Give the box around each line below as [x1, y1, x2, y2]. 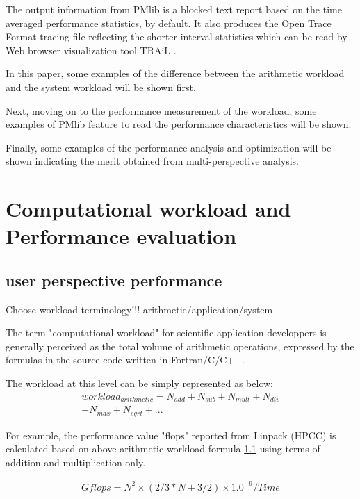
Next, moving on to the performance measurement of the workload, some [6, 103, 317, 117]
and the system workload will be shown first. [6, 79, 196, 94]
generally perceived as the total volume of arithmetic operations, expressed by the [6, 338, 354, 353]
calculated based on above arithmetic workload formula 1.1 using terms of [6, 441, 320, 456]
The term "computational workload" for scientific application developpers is [6, 325, 327, 340]
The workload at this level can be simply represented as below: [6, 376, 273, 391]
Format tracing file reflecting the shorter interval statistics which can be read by [6, 29, 347, 44]
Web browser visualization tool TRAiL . [6, 42, 177, 57]
